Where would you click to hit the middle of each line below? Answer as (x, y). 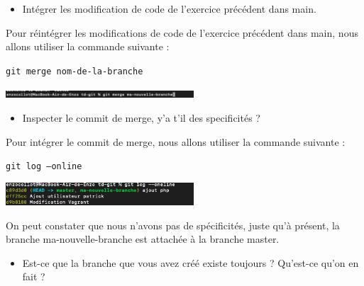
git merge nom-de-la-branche (75, 71)
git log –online (44, 167)
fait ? (34, 276)
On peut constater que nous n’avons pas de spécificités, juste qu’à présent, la (173, 225)
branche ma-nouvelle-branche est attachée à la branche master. (143, 239)
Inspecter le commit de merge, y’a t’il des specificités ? (141, 118)
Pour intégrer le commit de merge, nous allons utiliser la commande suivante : (176, 141)
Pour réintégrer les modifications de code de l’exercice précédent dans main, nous (182, 32)
